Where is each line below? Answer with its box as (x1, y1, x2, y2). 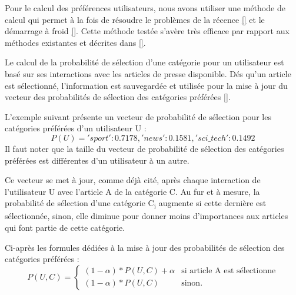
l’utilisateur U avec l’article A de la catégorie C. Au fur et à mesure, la (5, 185, 260, 197)
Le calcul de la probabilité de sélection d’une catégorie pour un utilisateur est (5, 56, 284, 68)
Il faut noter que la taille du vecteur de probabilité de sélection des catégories (5, 142, 284, 154)
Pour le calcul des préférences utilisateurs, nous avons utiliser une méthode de (5, 2, 285, 14)
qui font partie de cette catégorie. (5, 221, 125, 234)
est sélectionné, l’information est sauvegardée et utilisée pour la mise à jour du (5, 79, 288, 91)
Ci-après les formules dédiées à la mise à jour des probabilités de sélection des (5, 241, 285, 253)
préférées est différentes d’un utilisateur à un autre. (5, 154, 189, 166)
